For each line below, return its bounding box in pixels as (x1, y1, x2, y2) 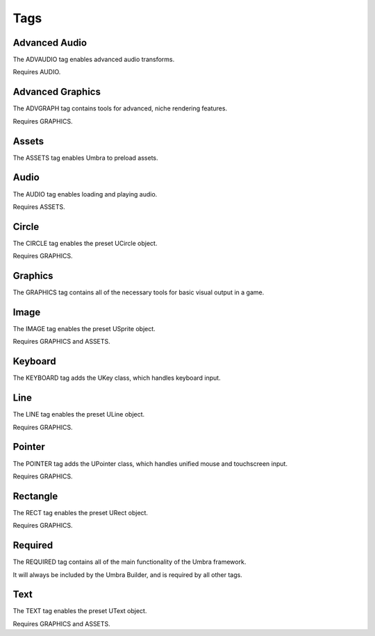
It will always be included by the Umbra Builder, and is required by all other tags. (12, 570, 242, 579)
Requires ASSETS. (12, 202, 65, 211)
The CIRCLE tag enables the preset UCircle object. (12, 239, 158, 247)
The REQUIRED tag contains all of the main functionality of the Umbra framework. (12, 558, 247, 566)
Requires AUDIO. (12, 68, 61, 76)
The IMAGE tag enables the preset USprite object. (12, 325, 156, 333)
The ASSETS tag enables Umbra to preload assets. (12, 153, 159, 162)
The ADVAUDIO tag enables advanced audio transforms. (12, 56, 175, 64)
